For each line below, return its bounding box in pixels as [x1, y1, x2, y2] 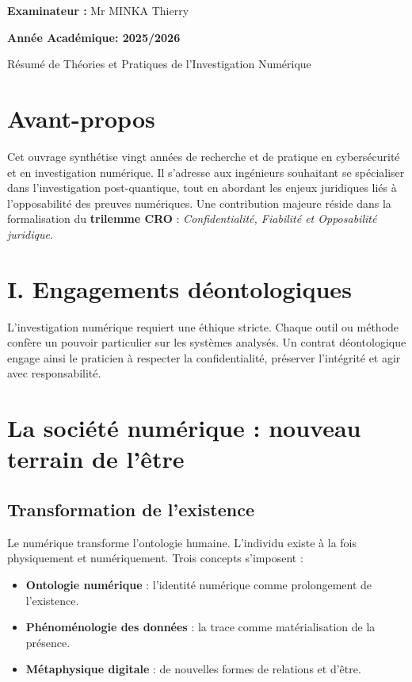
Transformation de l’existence [7, 496, 254, 521]
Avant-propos [7, 102, 155, 134]
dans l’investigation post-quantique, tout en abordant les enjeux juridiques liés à [7, 179, 397, 196]
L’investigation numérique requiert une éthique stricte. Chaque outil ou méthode [7, 318, 399, 335]
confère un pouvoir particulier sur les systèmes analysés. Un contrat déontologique [7, 334, 406, 351]
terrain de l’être [7, 443, 185, 475]
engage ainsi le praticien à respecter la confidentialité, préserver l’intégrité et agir [7, 349, 401, 366]
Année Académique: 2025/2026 [7, 29, 181, 45]
